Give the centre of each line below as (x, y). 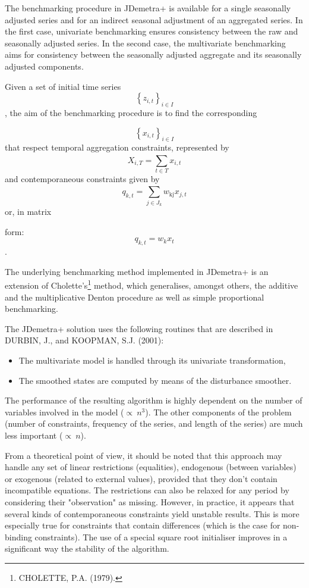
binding (18, 537)
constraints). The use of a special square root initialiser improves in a (161, 537)
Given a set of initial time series (63, 86)
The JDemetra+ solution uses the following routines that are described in (139, 328)
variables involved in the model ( (64, 412)
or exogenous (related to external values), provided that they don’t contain (141, 478)
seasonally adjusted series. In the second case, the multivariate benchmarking (145, 43)
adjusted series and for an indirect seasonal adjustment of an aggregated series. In (154, 19)
